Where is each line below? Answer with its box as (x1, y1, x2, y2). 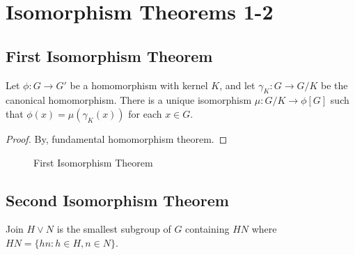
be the (321, 77, 348, 92)
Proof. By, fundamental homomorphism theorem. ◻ (6, 131, 228, 146)
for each (128, 106, 162, 121)
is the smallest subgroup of (56, 222, 171, 236)
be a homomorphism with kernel (70, 77, 208, 92)
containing (185, 222, 230, 236)
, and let (219, 77, 255, 92)
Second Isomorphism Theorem (6, 189, 229, 210)
